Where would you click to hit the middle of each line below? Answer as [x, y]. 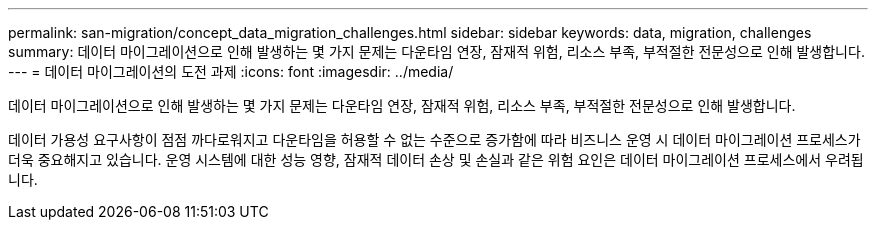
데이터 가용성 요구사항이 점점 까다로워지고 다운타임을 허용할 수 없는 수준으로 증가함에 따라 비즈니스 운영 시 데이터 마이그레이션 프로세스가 [434, 139]
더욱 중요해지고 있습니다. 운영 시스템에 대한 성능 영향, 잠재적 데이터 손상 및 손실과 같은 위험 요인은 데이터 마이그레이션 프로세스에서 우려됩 [436, 159]
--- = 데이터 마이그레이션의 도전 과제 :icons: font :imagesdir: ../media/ [231, 71]
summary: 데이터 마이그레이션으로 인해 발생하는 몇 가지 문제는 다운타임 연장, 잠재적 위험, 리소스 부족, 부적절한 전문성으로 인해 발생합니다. [436, 51]
